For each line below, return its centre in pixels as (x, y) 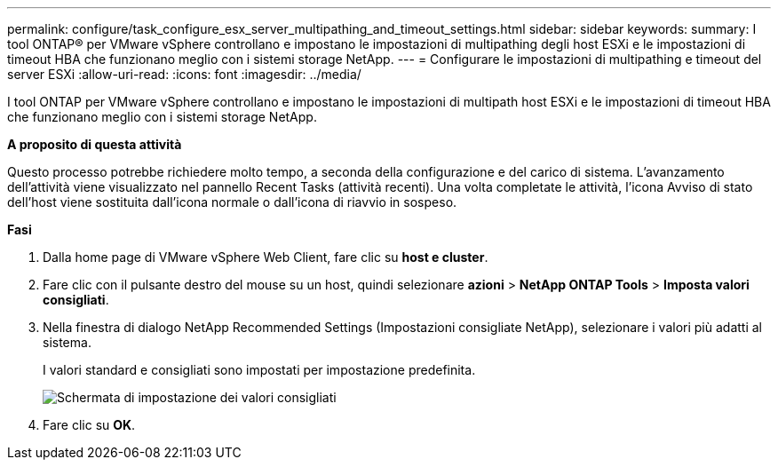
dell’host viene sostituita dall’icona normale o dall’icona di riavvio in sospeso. (232, 202)
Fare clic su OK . (89, 425)
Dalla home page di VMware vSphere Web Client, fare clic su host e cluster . (266, 257)
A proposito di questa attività (95, 144)
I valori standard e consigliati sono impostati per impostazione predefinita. (259, 370)
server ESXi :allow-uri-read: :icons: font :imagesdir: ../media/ (184, 74)
